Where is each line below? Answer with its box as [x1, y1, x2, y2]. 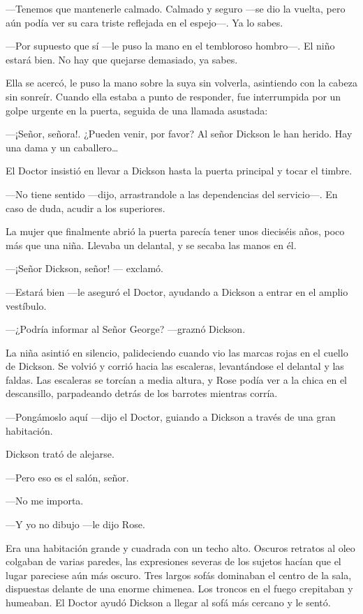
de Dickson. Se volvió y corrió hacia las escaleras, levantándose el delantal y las [6, 359, 344, 373]
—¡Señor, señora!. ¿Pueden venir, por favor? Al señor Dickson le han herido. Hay [6, 126, 353, 141]
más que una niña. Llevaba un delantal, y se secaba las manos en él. [6, 237, 297, 252]
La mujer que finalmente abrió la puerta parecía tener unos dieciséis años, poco [6, 224, 345, 239]
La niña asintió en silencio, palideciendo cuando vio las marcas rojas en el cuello [6, 345, 348, 359]
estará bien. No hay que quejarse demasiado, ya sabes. [6, 52, 238, 66]
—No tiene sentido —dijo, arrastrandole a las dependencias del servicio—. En [6, 186, 338, 201]
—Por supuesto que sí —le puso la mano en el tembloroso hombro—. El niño [6, 38, 335, 53]
